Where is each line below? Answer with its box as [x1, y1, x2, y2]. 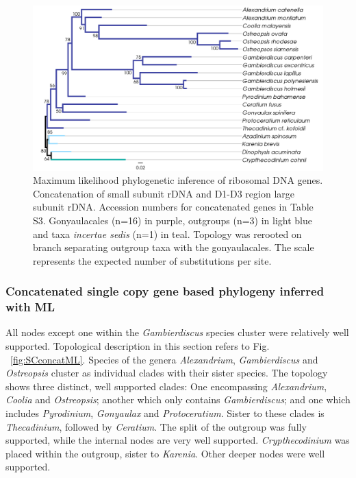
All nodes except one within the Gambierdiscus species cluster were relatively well [5, 325, 349, 339]
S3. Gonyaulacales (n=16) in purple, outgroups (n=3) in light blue [33, 213, 312, 227]
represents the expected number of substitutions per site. [33, 253, 272, 267]
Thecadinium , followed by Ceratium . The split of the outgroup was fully [5, 419, 307, 433]
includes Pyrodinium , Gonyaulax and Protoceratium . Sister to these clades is [5, 406, 325, 420]
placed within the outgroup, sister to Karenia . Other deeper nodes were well [5, 446, 325, 460]
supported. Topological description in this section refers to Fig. [5, 339, 270, 353]
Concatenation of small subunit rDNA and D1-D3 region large [33, 186, 294, 200]
